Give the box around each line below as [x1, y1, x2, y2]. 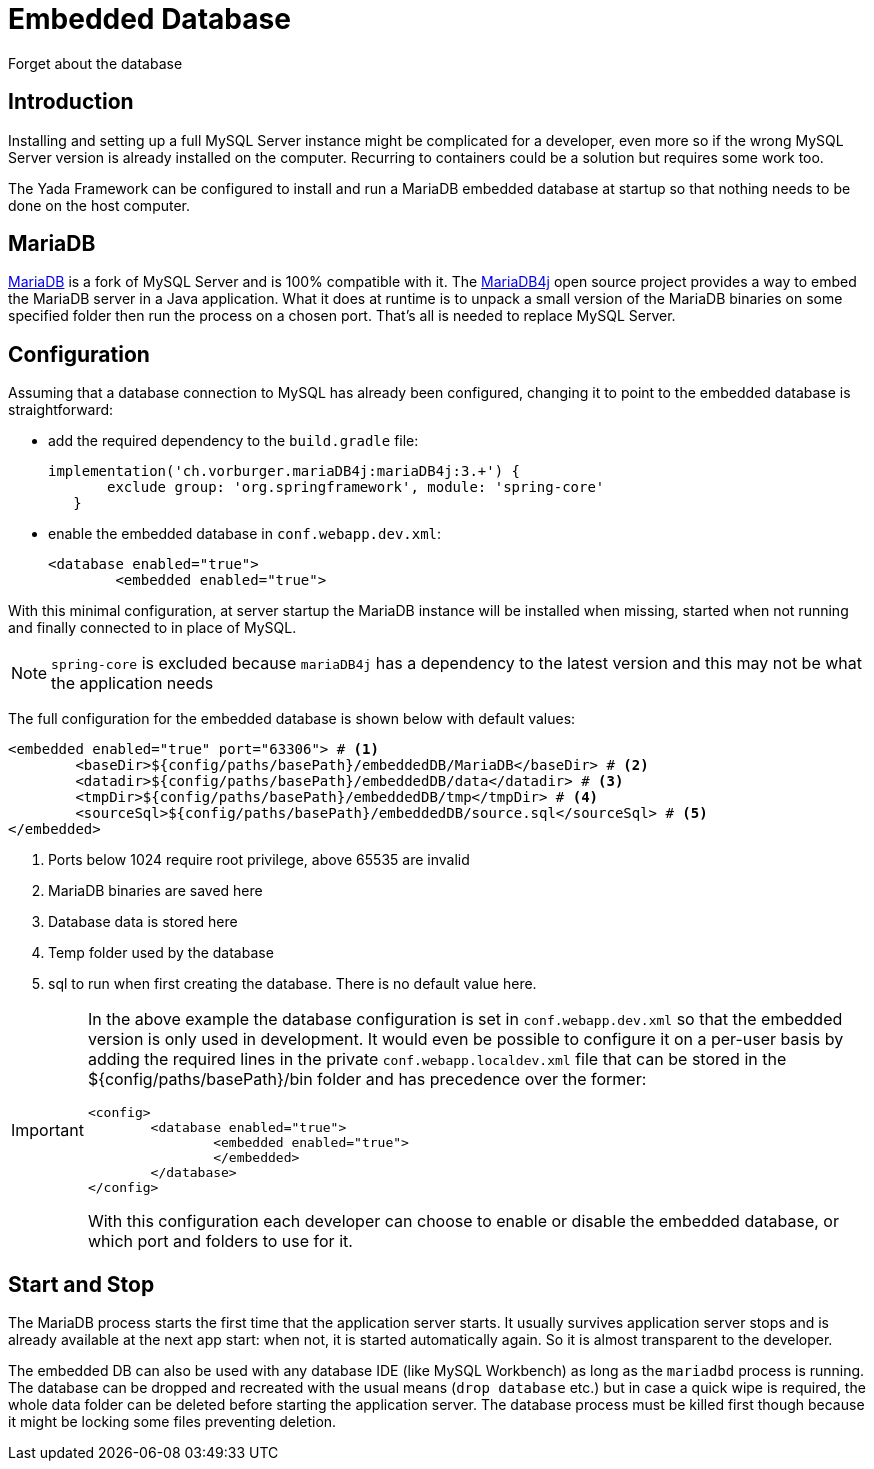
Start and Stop [8, 1271, 155, 1297]
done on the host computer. [8, 196, 191, 214]
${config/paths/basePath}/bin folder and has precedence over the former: [87, 1069, 647, 1090]
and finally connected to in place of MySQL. [8, 619, 297, 637]
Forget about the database [8, 54, 183, 72]
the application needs [51, 673, 214, 694]
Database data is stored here [48, 913, 238, 931]
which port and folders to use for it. [87, 1231, 353, 1252]
